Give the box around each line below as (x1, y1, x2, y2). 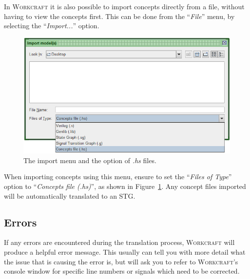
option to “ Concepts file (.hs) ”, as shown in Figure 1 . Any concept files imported (4, 181, 246, 191)
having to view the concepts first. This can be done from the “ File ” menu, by (4, 11, 235, 21)
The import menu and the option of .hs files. (23, 155, 156, 165)
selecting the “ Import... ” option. (4, 20, 99, 31)
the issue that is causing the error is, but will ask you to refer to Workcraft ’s (4, 256, 238, 266)
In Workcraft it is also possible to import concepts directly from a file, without (4, 1, 245, 11)
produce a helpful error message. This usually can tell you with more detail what (4, 247, 246, 257)
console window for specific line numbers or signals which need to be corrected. (4, 266, 240, 276)
